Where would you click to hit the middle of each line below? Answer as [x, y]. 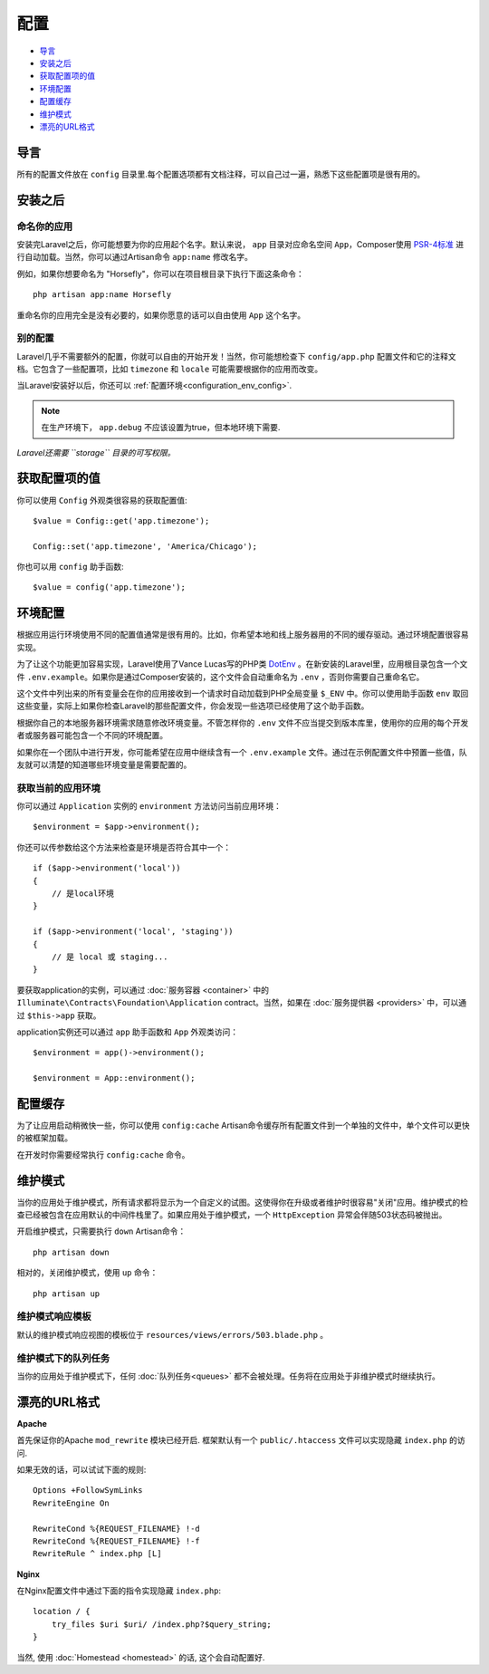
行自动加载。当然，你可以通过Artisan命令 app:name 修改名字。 [134, 257]
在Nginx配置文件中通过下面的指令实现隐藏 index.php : [119, 1591]
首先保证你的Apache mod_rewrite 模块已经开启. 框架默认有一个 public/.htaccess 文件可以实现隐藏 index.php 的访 [241, 1440]
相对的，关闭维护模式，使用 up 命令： [87, 1273]
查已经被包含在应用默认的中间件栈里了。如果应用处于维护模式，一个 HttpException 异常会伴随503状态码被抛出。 [232, 1215]
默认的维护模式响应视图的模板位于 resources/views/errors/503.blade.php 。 [173, 1334]
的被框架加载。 [44, 1138]
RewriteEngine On [71, 1503]
